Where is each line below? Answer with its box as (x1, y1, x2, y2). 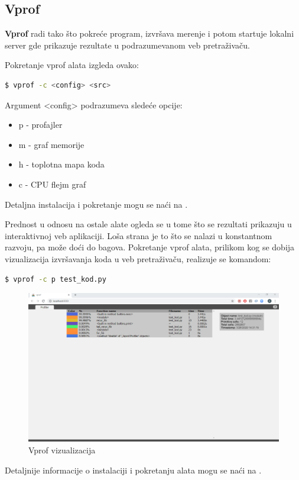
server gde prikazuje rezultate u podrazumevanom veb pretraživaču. (5, 38, 250, 51)
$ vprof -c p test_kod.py (5, 275, 106, 284)
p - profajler (18, 118, 63, 131)
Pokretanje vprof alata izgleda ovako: (5, 59, 139, 71)
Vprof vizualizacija (28, 444, 96, 456)
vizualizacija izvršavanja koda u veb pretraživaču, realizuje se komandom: (5, 252, 271, 265)
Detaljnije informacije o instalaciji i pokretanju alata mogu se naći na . (5, 463, 262, 476)
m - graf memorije (18, 138, 84, 150)
